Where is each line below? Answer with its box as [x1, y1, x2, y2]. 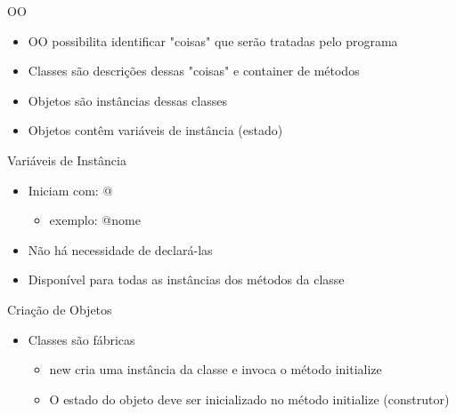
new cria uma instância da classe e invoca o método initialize [49, 360, 382, 379]
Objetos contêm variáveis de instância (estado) [28, 121, 283, 140]
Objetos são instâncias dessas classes [28, 91, 227, 109]
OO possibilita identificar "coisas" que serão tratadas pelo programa [28, 31, 398, 50]
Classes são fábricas [28, 330, 135, 348]
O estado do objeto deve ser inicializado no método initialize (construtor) [49, 389, 450, 408]
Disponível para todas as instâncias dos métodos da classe [28, 270, 345, 289]
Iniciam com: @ [28, 180, 113, 199]
